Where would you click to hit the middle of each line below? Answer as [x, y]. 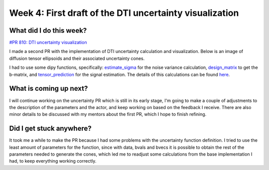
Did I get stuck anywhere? [50, 129]
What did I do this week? [48, 30]
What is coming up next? [49, 88]
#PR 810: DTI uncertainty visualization [48, 43]
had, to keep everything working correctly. [53, 161]
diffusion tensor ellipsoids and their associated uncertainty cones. [77, 58]
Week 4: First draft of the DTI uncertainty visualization [124, 13]
